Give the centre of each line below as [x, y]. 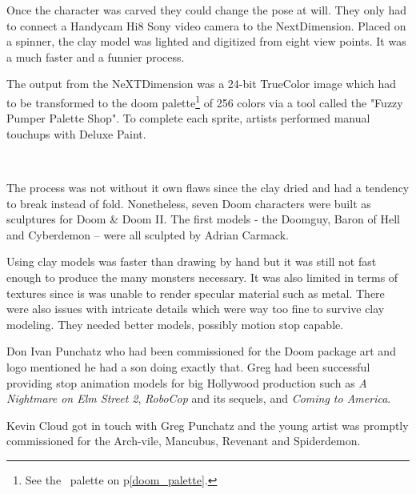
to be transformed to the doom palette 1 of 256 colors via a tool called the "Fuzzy [205, 101]
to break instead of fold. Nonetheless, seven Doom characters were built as [189, 203]
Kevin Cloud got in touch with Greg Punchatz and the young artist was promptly [208, 425]
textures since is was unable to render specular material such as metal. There [196, 293]
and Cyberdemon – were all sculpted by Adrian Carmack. [148, 234]
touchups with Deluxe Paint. [76, 133]
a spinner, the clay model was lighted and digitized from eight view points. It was [206, 41]
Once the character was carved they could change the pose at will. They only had [206, 10]
